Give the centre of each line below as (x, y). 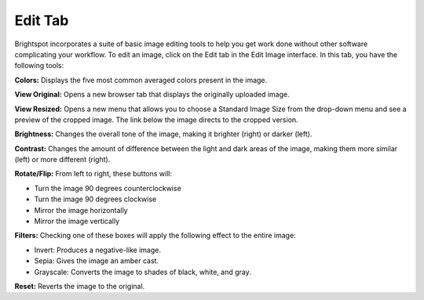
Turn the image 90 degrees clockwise (95, 199)
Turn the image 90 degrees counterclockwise (108, 188)
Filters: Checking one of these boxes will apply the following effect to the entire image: (155, 236)
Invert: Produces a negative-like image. (97, 250)
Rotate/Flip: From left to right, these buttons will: (93, 174)
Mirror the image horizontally (81, 210)
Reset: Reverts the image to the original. (80, 286)
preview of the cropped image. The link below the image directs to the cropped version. (156, 119)
